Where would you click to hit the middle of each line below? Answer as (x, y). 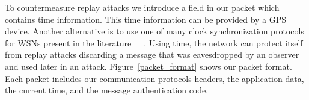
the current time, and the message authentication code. (107, 90)
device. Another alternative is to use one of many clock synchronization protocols (154, 31)
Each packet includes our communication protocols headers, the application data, (154, 78)
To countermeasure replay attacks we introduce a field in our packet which (142, 7)
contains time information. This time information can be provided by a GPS (146, 19)
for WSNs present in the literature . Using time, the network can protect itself (154, 42)
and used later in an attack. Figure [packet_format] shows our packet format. (148, 66)
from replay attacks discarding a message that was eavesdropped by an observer (152, 55)
